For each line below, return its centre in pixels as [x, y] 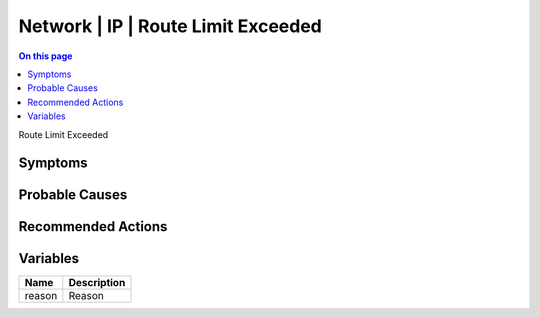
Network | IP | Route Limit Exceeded [170, 26]
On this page [45, 56]
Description [97, 283]
